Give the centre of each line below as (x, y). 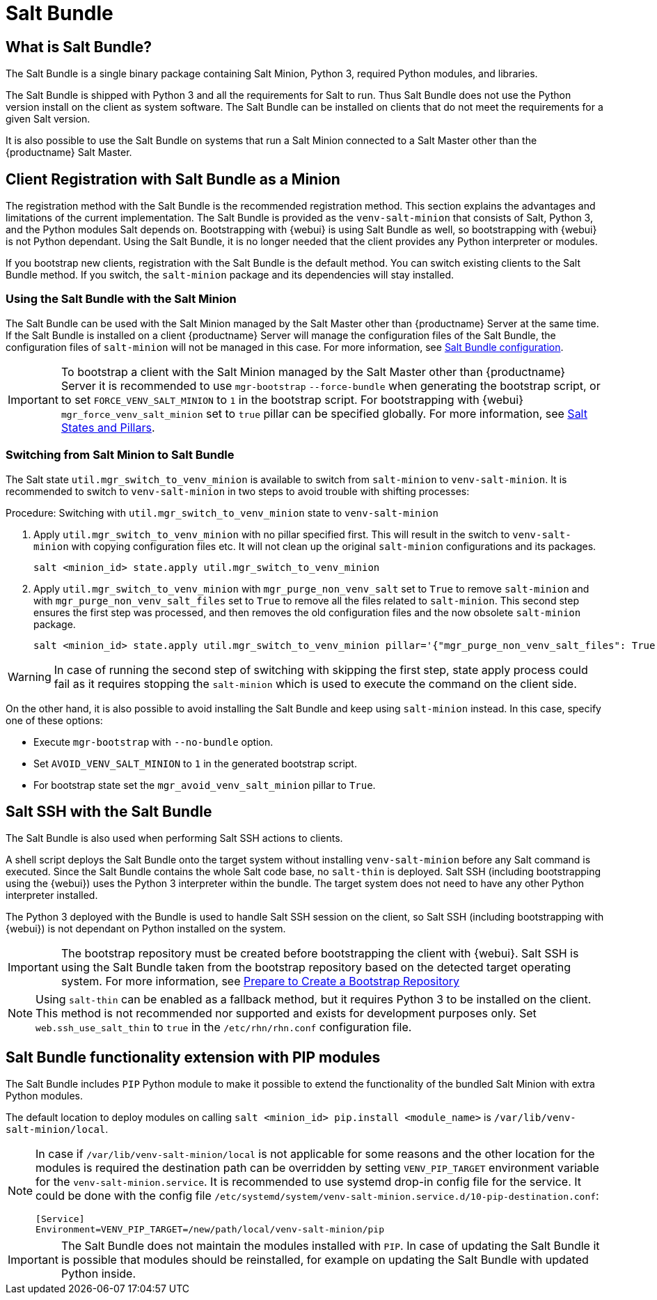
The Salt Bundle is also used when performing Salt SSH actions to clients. (174, 838)
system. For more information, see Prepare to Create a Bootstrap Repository (260, 981)
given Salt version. (48, 119)
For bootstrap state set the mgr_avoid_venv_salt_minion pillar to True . (205, 785)
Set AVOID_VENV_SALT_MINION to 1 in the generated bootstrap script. (195, 763)
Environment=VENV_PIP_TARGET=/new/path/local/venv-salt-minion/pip (210, 1230)
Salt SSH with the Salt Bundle (109, 811)
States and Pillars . (108, 427)
